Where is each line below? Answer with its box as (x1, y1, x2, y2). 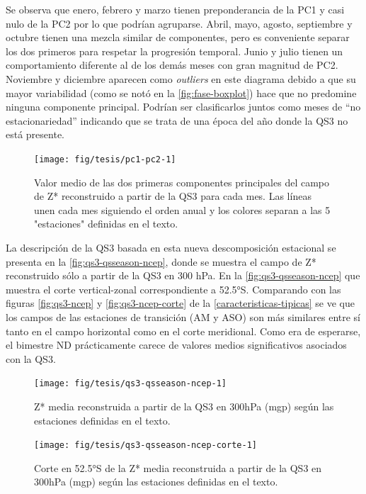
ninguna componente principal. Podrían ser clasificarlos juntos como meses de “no (6, 99, 361, 114)
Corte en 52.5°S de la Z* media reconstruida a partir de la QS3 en (34, 460, 322, 475)
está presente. (6, 127, 65, 142)
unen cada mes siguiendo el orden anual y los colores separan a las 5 (34, 202, 331, 217)
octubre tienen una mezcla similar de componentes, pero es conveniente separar (6, 30, 350, 45)
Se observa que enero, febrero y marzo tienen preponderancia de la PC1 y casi (6, 2, 345, 16)
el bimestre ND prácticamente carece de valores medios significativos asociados (6, 337, 347, 352)
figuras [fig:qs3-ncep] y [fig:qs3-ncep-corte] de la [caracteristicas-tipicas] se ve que (6, 296, 355, 310)
